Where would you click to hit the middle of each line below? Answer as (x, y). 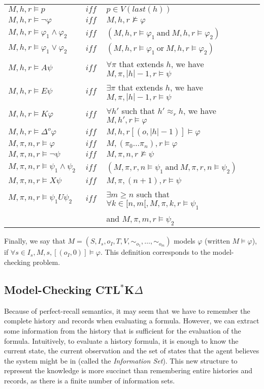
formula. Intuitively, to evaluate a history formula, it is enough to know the (121, 340)
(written (217, 241)
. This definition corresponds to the (156, 252)
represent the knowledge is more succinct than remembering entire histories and (128, 370)
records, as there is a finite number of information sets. (90, 380)
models (185, 241)
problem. (46, 262)
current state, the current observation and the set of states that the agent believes (132, 351)
